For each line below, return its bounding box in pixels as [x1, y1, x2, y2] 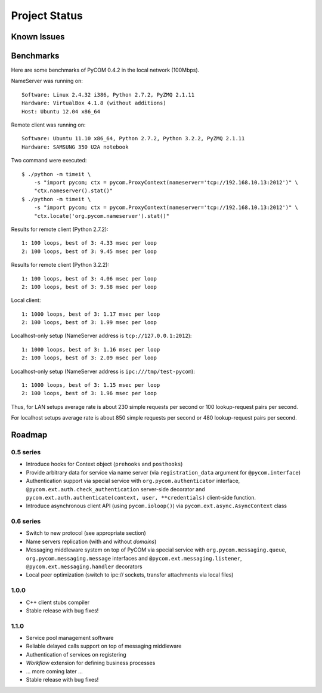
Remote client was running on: [11, 121, 86, 128]
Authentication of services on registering [26, 651, 126, 658]
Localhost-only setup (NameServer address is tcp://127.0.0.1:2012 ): [11, 332, 192, 340]
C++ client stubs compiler [26, 599, 90, 606]
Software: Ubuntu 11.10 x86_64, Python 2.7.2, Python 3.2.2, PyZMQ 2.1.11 [21, 135, 245, 142]
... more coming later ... [26, 667, 83, 674]
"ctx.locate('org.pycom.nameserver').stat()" [33, 212, 170, 219]
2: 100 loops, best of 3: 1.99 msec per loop [21, 319, 157, 326]
